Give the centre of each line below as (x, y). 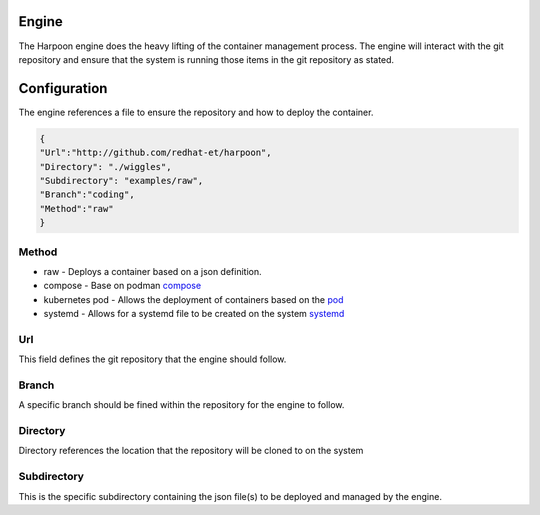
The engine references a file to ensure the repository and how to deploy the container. (196, 112)
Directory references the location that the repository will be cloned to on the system (191, 451)
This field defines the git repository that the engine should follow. (152, 359)
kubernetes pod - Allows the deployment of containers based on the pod (193, 299)
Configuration (63, 88)
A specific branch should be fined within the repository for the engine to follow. (181, 405)
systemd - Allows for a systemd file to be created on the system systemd (194, 314)
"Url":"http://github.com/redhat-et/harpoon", (155, 153)
